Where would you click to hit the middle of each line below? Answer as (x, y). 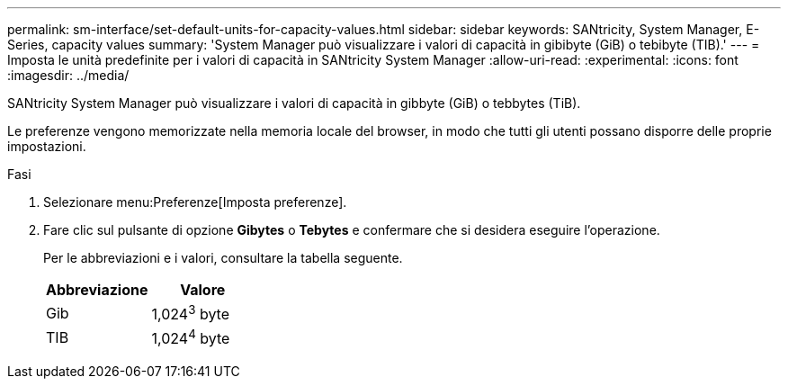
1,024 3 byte (191, 313)
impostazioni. (47, 146)
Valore (203, 290)
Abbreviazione (97, 290)
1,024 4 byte (191, 337)
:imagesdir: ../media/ (68, 75)
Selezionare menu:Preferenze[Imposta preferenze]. (195, 202)
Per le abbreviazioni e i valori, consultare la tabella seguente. (223, 258)
